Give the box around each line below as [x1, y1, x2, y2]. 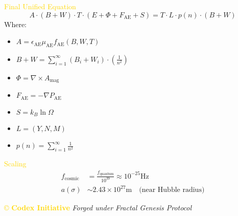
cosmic [64, 176, 79, 182]
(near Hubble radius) [139, 186, 205, 194]
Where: [4, 18, 27, 29]
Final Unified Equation [4, 1, 76, 11]
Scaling [4, 158, 27, 169]
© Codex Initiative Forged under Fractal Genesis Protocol [4, 202, 192, 213]
